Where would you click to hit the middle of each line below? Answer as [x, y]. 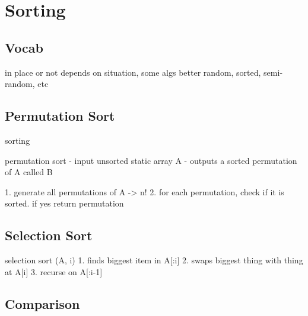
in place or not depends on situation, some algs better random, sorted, [133, 72]
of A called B [29, 172]
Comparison [42, 303]
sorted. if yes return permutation [64, 203]
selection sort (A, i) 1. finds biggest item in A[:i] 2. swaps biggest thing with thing [154, 260]
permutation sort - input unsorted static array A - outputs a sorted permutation [151, 160]
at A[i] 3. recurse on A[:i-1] [54, 271]
